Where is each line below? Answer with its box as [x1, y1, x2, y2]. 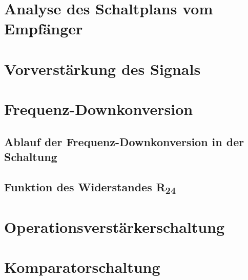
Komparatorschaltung [4, 256, 160, 277]
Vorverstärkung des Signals [4, 58, 201, 79]
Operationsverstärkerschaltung [4, 216, 225, 237]
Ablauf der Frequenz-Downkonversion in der [4, 133, 244, 149]
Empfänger [4, 18, 83, 39]
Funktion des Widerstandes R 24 [4, 178, 176, 197]
